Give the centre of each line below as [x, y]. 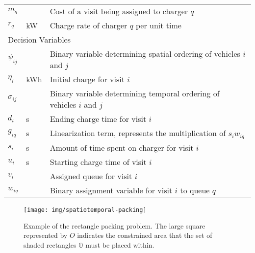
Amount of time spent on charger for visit [122, 147]
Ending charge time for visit [98, 119]
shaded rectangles [50, 244]
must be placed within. [120, 244]
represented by [46, 235]
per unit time [159, 25]
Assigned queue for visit [91, 176]
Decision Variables [39, 39]
